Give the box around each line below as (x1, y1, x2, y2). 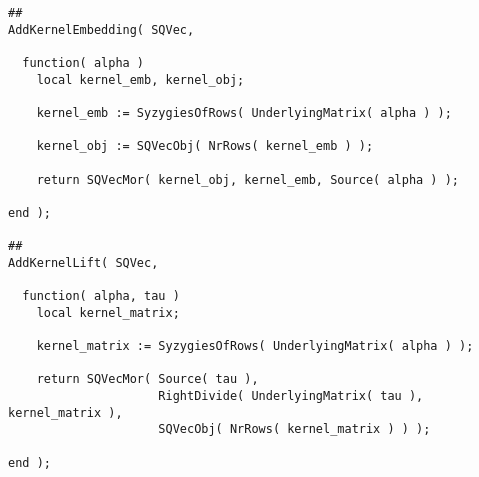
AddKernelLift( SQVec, (8, 255, 159, 270)
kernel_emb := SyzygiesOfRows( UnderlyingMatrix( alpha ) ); (36, 105, 452, 120)
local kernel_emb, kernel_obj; (36, 72, 245, 87)
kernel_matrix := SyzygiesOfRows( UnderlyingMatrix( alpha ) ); (36, 339, 474, 354)
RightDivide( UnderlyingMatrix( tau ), (158, 389, 424, 404)
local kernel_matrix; (36, 305, 180, 320)
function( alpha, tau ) (22, 289, 180, 304)
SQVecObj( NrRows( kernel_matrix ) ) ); (158, 422, 431, 437)
